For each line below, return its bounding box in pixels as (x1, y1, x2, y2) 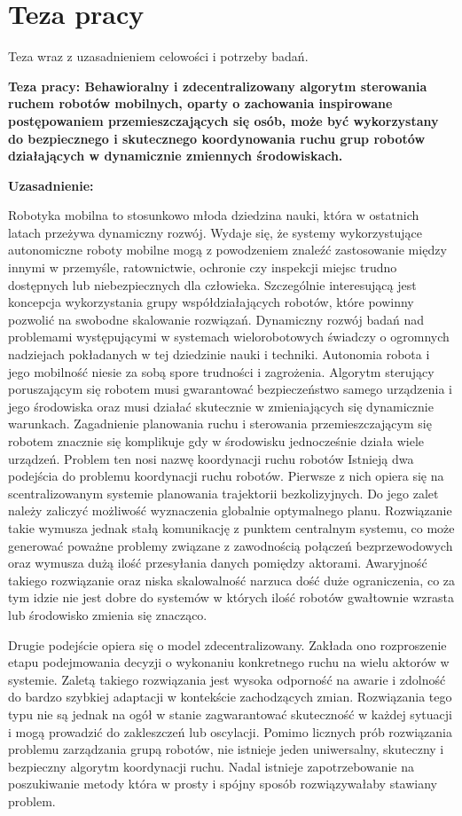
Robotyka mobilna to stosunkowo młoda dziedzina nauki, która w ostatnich (8, 206, 419, 224)
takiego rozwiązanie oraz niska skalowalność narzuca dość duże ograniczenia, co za (8, 570, 456, 589)
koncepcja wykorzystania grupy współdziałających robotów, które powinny (8, 293, 414, 311)
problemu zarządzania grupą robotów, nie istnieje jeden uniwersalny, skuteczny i (8, 740, 444, 758)
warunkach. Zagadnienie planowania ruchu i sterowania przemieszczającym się (8, 414, 432, 433)
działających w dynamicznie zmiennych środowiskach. (8, 146, 343, 165)
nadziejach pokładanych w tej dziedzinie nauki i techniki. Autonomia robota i (8, 345, 430, 364)
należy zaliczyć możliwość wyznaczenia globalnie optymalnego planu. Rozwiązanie (8, 501, 452, 520)
